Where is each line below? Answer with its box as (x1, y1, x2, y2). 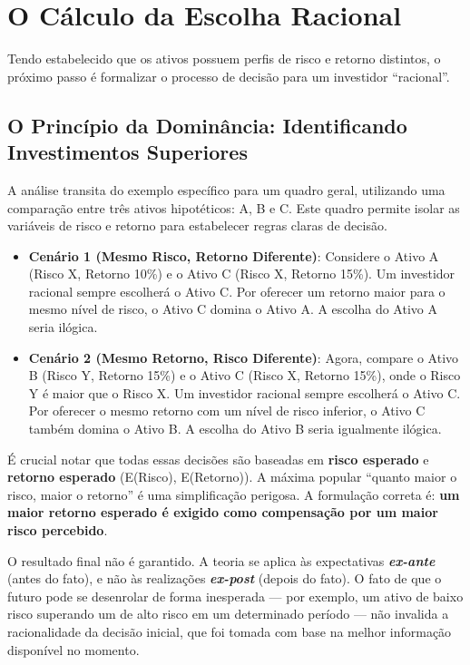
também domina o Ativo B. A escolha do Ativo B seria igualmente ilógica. (28, 419, 442, 438)
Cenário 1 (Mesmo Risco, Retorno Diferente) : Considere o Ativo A (28, 246, 439, 265)
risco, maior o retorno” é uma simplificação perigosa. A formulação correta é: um (7, 484, 460, 504)
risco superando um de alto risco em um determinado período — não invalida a (7, 604, 449, 623)
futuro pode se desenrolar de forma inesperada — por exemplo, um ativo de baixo (7, 586, 464, 605)
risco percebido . (7, 521, 108, 539)
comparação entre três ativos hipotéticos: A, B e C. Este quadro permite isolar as (7, 198, 460, 217)
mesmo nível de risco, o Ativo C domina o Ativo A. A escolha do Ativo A (28, 299, 437, 318)
